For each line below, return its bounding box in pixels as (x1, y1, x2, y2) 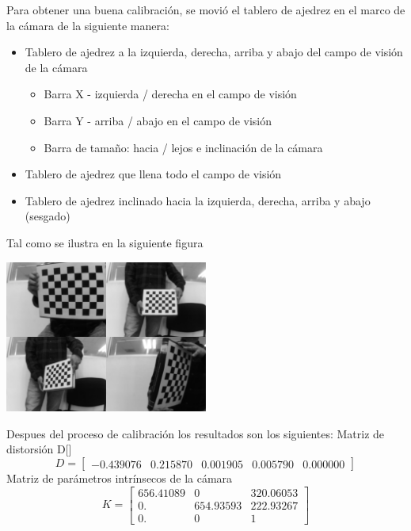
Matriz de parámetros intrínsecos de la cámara (6, 470, 233, 487)
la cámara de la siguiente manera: (6, 17, 169, 33)
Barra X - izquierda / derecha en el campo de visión (44, 86, 297, 102)
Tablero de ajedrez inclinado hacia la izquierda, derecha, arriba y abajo (25, 192, 371, 208)
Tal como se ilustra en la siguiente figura (6, 234, 204, 250)
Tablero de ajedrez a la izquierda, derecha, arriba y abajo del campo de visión (25, 44, 403, 60)
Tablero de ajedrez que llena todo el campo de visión (25, 166, 282, 182)
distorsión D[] (6, 441, 72, 457)
